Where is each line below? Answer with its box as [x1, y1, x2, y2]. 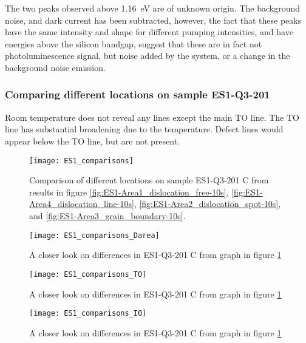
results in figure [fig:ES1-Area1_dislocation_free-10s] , [29, 185, 229, 198]
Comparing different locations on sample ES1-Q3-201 [5, 87, 270, 102]
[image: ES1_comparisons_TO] [29, 270, 147, 279]
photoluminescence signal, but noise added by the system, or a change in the [5, 49, 290, 62]
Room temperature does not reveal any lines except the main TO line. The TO [5, 110, 299, 123]
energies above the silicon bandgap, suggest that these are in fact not [5, 37, 262, 50]
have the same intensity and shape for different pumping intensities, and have [5, 25, 293, 38]
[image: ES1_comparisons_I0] [29, 309, 147, 318]
